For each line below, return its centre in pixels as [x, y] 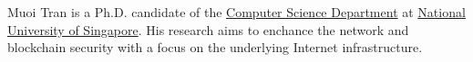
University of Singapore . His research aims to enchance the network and [208, 29]
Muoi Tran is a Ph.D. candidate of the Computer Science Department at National [236, 12]
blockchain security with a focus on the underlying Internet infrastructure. [215, 47]
